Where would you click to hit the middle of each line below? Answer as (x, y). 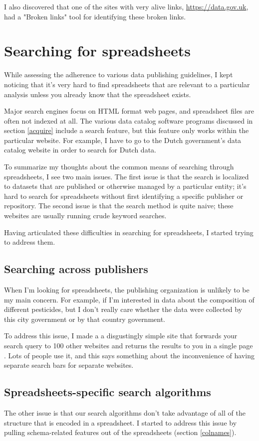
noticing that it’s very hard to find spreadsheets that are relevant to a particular (127, 84)
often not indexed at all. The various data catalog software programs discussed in (129, 120)
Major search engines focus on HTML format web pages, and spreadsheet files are (129, 111)
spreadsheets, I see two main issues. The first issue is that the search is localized (127, 176)
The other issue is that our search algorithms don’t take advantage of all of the (125, 412)
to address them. (30, 242)
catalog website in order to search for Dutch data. (80, 150)
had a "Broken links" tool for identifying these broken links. (95, 16)
